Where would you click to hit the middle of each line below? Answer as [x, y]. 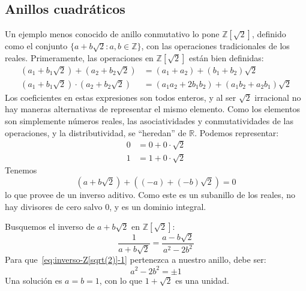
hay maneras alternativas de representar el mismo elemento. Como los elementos [153, 109]
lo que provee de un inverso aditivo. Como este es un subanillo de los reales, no [150, 194]
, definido [269, 34]
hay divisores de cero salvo [54, 206]
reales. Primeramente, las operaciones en [79, 57]
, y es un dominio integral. [158, 206]
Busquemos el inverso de [50, 226]
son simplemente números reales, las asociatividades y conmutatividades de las [149, 121]
